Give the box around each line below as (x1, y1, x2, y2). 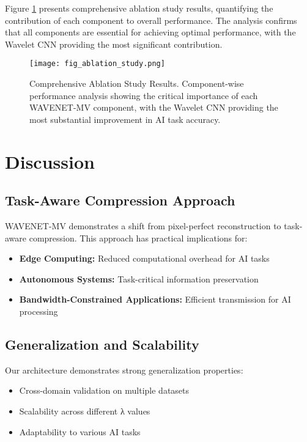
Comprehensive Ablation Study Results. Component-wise (29, 77, 244, 90)
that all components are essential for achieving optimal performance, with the (5, 26, 296, 39)
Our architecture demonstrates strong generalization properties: (5, 363, 243, 376)
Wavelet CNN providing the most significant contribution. (5, 37, 223, 50)
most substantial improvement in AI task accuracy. (29, 112, 221, 125)
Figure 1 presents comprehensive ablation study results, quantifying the (5, 2, 273, 14)
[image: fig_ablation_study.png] (29, 59, 165, 68)
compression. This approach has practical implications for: (29, 231, 248, 244)
